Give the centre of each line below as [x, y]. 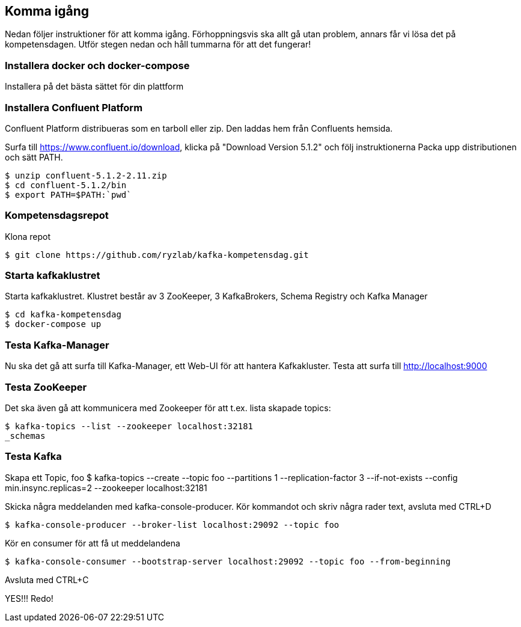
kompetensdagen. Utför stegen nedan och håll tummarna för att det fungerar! [158, 44]
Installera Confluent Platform [74, 107]
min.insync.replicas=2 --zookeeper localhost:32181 [106, 488]
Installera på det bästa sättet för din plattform [94, 87]
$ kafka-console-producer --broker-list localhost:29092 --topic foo [172, 525]
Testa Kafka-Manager [57, 345]
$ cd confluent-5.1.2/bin [66, 185]
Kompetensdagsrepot [57, 216]
